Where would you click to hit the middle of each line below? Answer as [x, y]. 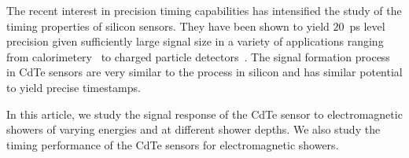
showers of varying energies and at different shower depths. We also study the [193, 129]
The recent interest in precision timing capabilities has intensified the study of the [204, 10]
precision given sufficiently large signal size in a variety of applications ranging [195, 41]
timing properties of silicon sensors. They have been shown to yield [168, 26]
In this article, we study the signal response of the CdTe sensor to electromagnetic [204, 114]
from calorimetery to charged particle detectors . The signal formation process [198, 56]
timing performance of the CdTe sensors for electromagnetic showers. [173, 144]
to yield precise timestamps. [74, 87]
